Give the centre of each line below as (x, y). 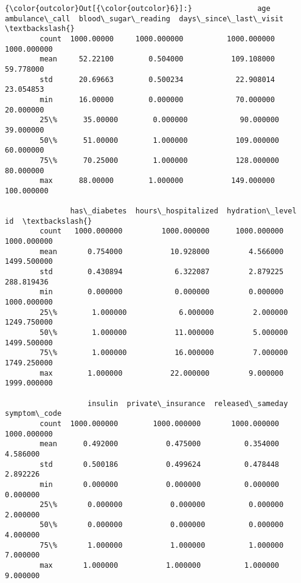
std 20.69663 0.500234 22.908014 (157, 79)
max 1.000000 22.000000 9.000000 (162, 373)
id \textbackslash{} (49, 221)
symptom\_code (33, 414)
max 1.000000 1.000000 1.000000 (160, 566)
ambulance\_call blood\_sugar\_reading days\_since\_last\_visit (144, 19)
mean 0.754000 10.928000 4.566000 (162, 251)
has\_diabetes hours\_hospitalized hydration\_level (183, 211)
